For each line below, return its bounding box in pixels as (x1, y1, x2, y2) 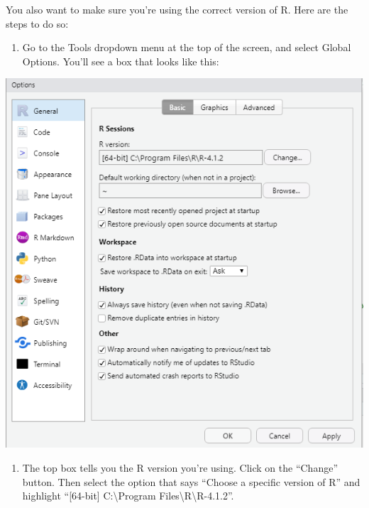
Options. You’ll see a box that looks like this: (22, 53, 219, 68)
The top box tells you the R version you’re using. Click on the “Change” (22, 460, 338, 475)
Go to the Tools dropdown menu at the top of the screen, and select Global (22, 40, 351, 55)
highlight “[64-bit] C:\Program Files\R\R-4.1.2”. (22, 488, 234, 503)
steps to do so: (6, 16, 69, 31)
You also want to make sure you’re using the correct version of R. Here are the (6, 2, 348, 16)
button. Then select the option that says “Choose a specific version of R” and (22, 474, 360, 489)
